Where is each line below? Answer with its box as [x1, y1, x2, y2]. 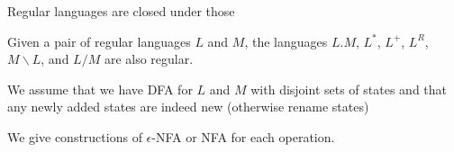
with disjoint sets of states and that [250, 79, 448, 98]
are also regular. [104, 49, 194, 68]
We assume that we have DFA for [7, 79, 193, 98]
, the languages [244, 31, 328, 50]
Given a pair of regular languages [7, 31, 191, 50]
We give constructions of [7, 127, 142, 146]
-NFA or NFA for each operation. [151, 127, 335, 146]
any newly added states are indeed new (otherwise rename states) [7, 97, 369, 116]
